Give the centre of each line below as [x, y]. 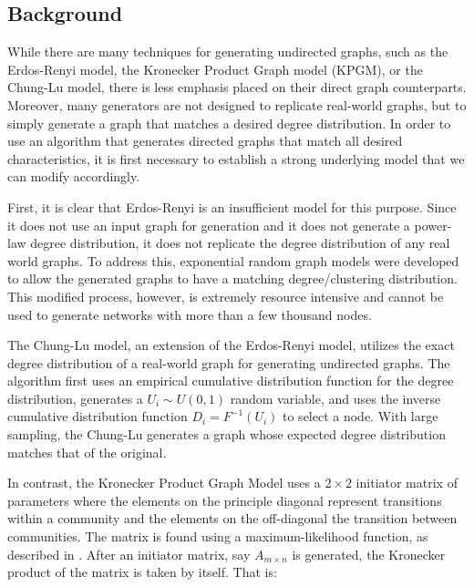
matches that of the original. [87, 452]
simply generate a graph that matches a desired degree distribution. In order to [229, 123]
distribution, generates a [75, 398]
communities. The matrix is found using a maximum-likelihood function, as [218, 536]
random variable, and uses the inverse [335, 398]
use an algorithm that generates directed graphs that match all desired [205, 141]
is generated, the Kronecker [369, 554]
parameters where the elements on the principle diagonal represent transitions [225, 500]
